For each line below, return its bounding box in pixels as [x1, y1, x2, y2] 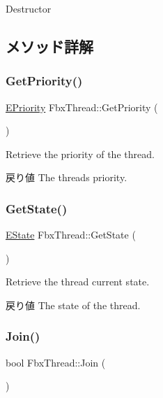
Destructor [6, 1, 52, 15]
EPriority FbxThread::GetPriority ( [6, 99, 158, 114]
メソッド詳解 [6, 35, 93, 57]
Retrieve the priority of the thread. [6, 146, 155, 161]
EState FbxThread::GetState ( [6, 227, 136, 242]
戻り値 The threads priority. [6, 170, 127, 185]
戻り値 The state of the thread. [6, 297, 141, 312]
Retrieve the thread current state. [6, 274, 150, 289]
